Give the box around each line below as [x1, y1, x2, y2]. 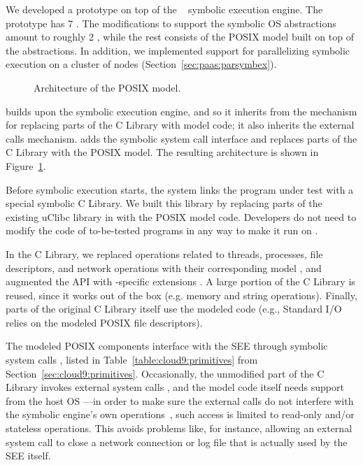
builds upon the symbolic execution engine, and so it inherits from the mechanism [6, 103, 357, 118]
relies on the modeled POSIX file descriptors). [6, 315, 203, 329]
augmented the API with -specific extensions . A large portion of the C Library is [6, 274, 355, 289]
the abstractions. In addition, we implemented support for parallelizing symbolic [6, 43, 350, 57]
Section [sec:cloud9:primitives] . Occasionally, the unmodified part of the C [6, 366, 325, 380]
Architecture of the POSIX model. [34, 80, 181, 94]
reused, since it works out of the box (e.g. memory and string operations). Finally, [6, 287, 357, 302]
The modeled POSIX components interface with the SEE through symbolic [6, 338, 328, 353]
